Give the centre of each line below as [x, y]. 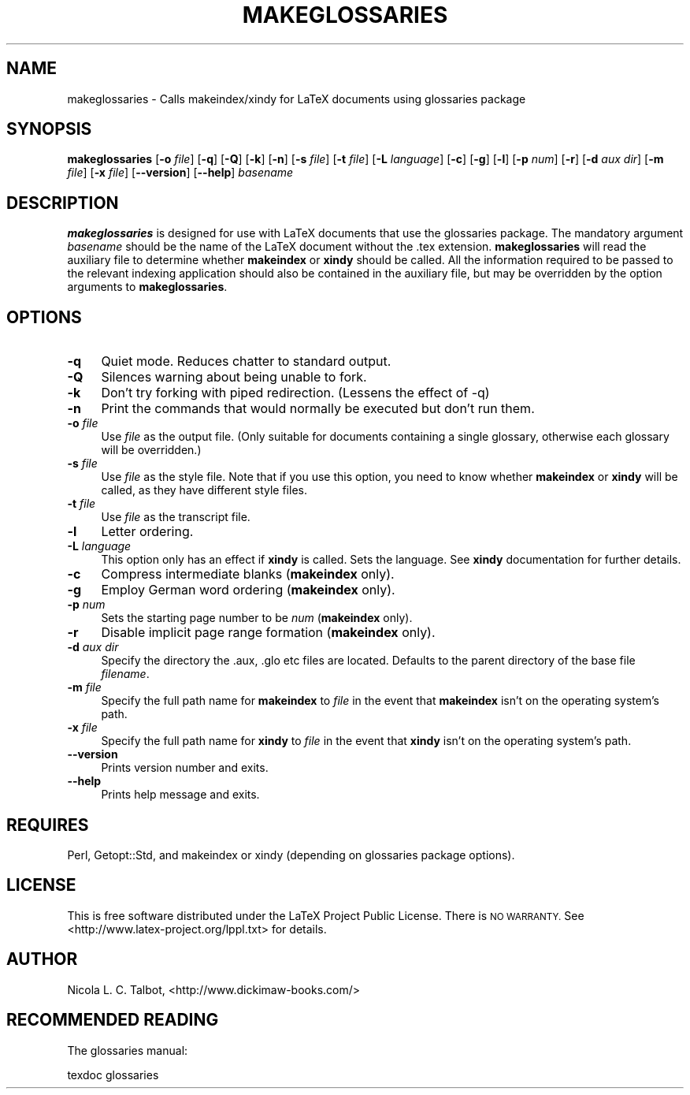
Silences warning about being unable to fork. [234, 377]
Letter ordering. [147, 532]
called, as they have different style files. [204, 490]
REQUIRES [48, 825]
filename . [125, 674]
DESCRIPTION [63, 203]
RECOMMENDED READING [113, 1020]
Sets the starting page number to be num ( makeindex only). [257, 618]
